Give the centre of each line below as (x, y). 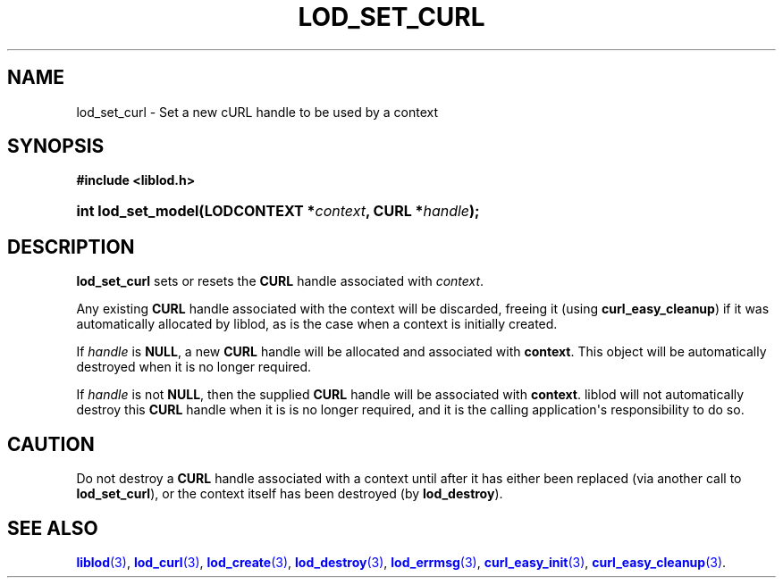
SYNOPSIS (56, 146)
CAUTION (51, 444)
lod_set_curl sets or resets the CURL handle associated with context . (280, 281)
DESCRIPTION (71, 247)
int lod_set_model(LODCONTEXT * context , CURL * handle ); (278, 211)
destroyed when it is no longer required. (194, 367)
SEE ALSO (53, 528)
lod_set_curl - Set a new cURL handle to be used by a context (257, 112)
